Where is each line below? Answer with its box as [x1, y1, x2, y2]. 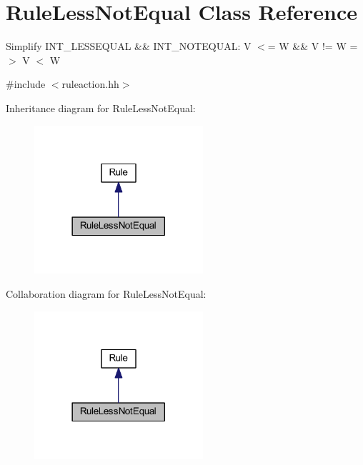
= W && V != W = [267, 39, 358, 54]
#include [6, 76, 46, 91]
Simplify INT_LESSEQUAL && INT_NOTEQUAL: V [6, 39, 252, 54]
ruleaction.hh [61, 76, 119, 91]
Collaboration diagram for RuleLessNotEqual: [6, 286, 207, 301]
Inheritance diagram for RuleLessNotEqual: [6, 100, 196, 115]
